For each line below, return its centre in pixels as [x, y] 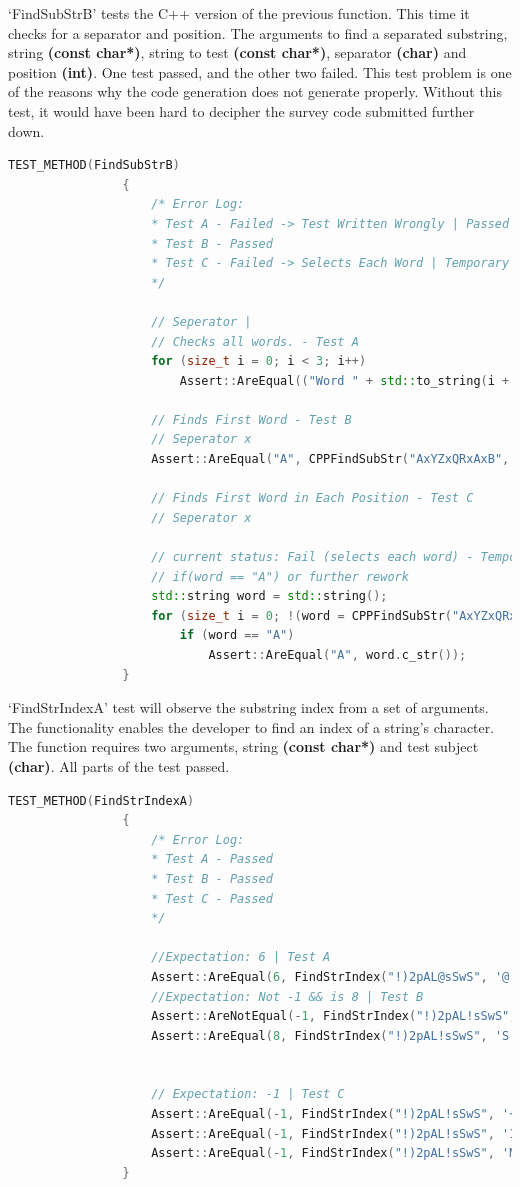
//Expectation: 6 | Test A [241, 957]
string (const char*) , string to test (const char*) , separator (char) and [237, 52]
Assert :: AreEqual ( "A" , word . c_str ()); [337, 655]
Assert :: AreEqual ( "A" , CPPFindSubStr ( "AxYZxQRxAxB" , [330, 459]
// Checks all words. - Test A [255, 341]
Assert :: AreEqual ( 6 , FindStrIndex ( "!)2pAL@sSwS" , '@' [334, 976]
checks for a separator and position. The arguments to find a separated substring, [258, 32]
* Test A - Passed [212, 859]
